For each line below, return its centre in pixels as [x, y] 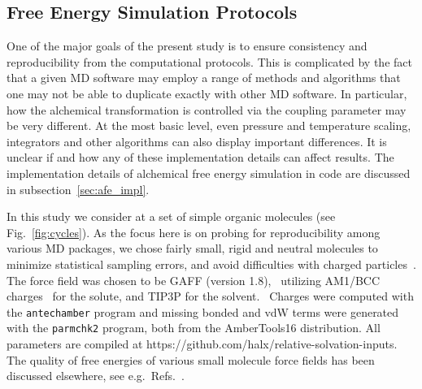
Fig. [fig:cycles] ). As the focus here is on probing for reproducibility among [194, 232]
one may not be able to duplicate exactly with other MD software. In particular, [207, 93]
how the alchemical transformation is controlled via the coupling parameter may [207, 109]
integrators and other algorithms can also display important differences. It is [197, 141]
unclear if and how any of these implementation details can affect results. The [200, 157]
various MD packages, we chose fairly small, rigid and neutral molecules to [192, 248]
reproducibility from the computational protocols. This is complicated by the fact [209, 61]
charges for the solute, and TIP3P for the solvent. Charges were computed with [210, 296]
